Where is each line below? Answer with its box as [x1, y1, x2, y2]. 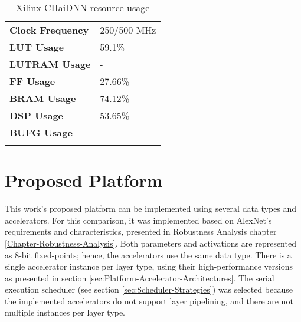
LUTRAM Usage [9, 57, 91, 71]
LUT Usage [9, 40, 64, 54]
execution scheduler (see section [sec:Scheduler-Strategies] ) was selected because [5, 283, 293, 295]
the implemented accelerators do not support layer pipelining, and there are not [5, 294, 293, 307]
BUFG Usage [9, 126, 73, 139]
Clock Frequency [9, 23, 89, 37]
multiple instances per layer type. [5, 306, 126, 318]
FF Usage [9, 74, 55, 88]
